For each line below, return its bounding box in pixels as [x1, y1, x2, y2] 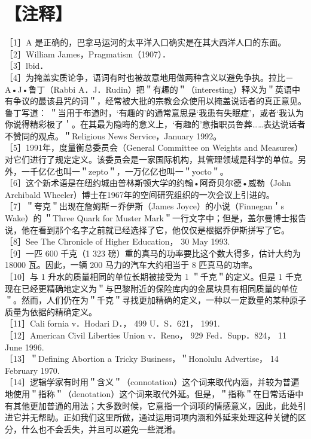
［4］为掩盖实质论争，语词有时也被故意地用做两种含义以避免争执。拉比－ [5, 71, 294, 83]
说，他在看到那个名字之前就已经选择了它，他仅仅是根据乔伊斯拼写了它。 [5, 223, 289, 236]
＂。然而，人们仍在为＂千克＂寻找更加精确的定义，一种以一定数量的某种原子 [5, 294, 306, 306]
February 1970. [5, 364, 60, 376]
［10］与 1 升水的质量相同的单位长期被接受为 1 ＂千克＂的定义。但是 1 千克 [5, 270, 302, 282]
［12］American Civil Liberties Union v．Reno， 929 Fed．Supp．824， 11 [5, 328, 286, 341]
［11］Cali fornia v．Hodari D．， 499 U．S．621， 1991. [5, 317, 220, 330]
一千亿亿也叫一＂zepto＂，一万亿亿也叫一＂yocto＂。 [21, 164, 228, 177]
